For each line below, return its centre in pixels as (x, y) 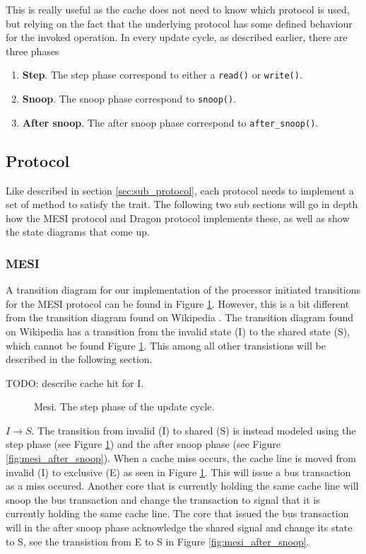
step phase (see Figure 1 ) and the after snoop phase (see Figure (143, 444)
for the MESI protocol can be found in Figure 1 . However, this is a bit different (178, 303)
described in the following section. (79, 359)
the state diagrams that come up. (78, 232)
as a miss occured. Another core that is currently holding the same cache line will (182, 486)
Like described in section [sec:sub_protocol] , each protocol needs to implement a (180, 190)
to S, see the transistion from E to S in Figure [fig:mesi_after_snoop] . (158, 541)
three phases (33, 51)
